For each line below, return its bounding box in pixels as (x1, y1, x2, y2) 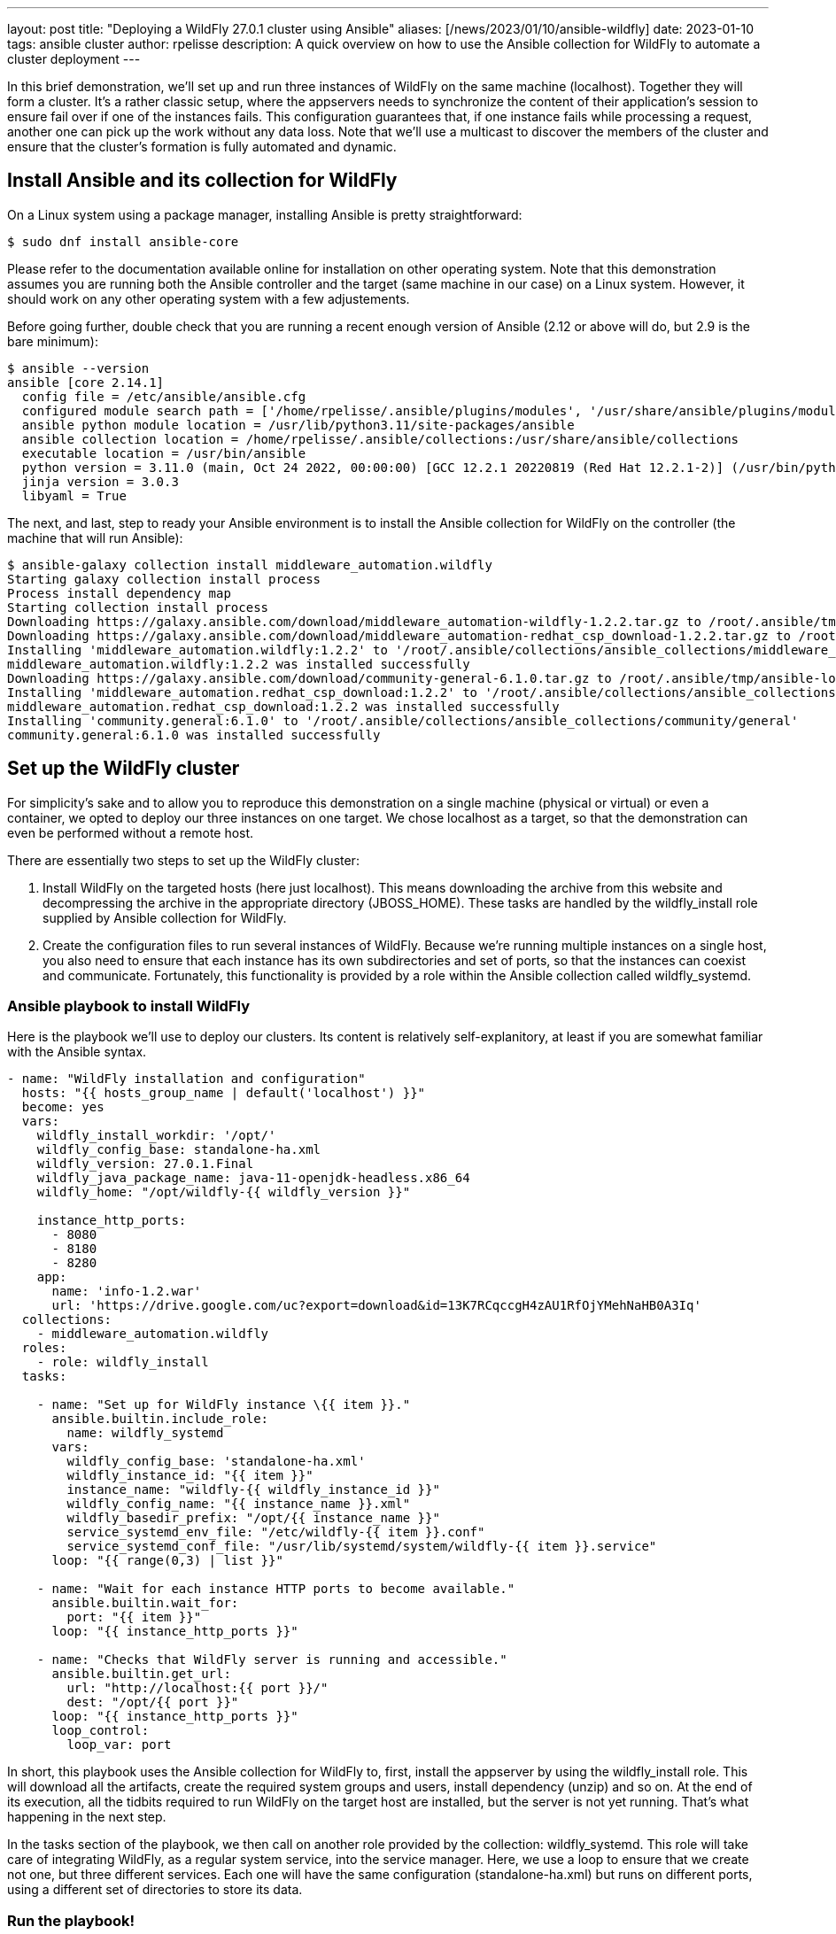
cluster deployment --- (7, 51, 141, 66)
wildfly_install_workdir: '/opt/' (36, 1128, 276, 1143)
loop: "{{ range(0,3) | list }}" (51, 1553, 283, 1568)
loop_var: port (66, 1737, 172, 1752)
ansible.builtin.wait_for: (51, 1596, 239, 1611)
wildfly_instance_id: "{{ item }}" (66, 1468, 313, 1483)
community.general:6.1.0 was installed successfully (7, 727, 381, 742)
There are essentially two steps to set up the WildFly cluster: (7, 852, 360, 868)
